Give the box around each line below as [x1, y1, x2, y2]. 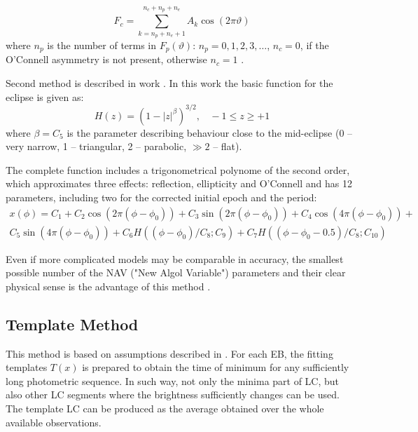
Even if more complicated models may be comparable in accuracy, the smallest [6, 251, 344, 266]
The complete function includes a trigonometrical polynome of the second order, [6, 162, 350, 177]
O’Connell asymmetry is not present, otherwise [6, 52, 207, 67]
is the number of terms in [47, 37, 157, 52]
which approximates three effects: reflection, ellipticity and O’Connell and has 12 [6, 176, 353, 191]
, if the [300, 37, 329, 52]
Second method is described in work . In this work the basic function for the [6, 75, 333, 90]
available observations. [6, 414, 102, 429]
